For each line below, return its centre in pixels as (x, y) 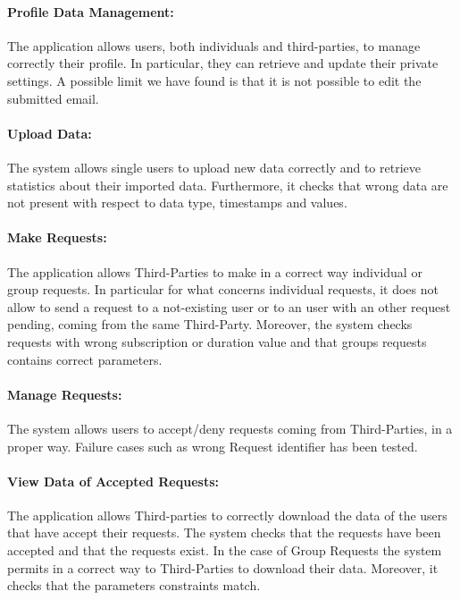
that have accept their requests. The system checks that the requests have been (224, 532)
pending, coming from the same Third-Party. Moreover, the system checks (210, 324)
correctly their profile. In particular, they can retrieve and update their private (223, 63)
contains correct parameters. (85, 359)
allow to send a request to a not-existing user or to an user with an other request (229, 306)
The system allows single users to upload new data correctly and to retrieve (214, 167)
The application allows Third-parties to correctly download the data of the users (227, 515)
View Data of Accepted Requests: (113, 481)
